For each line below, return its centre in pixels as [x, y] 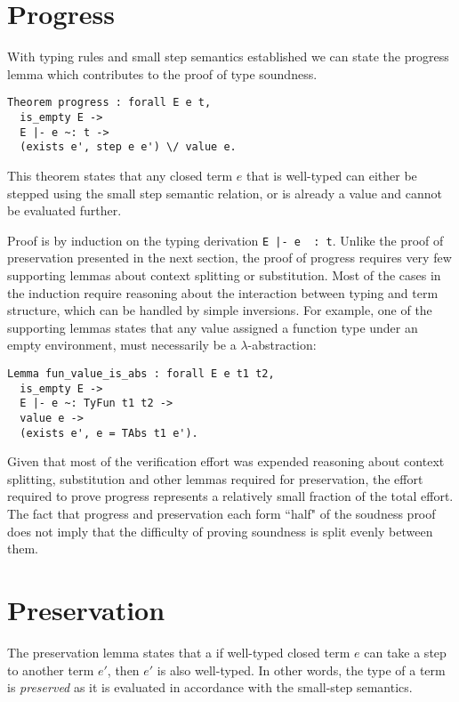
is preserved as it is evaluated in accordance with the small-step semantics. [210, 687]
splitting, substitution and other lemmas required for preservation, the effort [215, 478]
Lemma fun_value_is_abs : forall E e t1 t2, [141, 373]
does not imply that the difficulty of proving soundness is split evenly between [220, 531]
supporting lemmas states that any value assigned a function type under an [213, 327]
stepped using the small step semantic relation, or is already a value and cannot [225, 193]
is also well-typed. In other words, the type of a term [301, 670]
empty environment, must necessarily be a [122, 345]
